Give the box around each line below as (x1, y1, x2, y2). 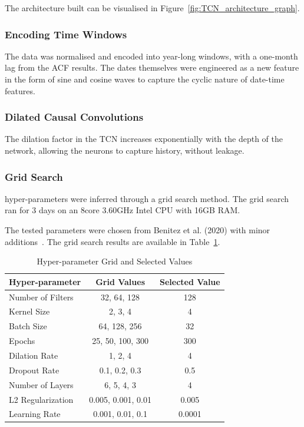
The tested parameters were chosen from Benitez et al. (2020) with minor (5, 224, 270, 236)
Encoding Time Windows (5, 27, 127, 41)
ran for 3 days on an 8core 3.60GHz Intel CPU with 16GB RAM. (5, 204, 240, 216)
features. (5, 84, 35, 97)
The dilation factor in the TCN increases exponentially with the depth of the (5, 133, 283, 145)
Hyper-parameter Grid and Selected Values (37, 255, 193, 267)
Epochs (9, 335, 35, 347)
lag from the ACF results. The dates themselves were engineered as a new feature (5, 61, 299, 74)
